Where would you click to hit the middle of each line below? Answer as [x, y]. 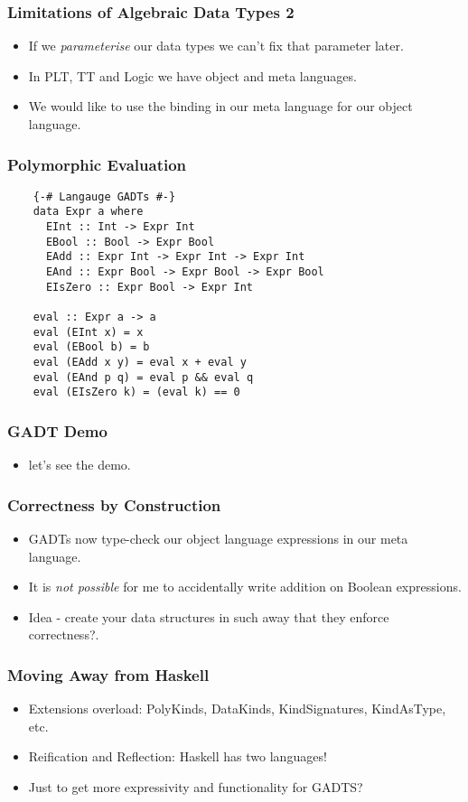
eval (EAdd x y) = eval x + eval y [140, 363]
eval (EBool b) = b [91, 347]
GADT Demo [57, 430]
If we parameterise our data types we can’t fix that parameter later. [216, 46]
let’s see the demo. [80, 465]
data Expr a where [88, 212]
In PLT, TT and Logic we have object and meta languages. [192, 75]
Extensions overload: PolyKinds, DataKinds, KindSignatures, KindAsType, [237, 709]
